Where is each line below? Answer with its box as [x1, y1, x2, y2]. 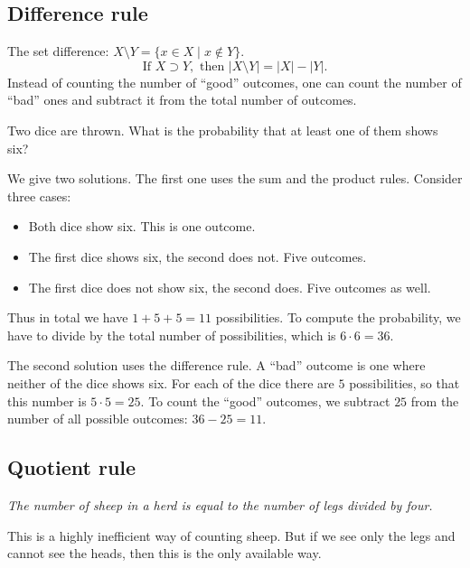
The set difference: [7, 42, 109, 61]
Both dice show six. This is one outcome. [28, 217, 256, 236]
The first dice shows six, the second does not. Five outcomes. [28, 247, 367, 265]
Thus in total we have [7, 308, 128, 327]
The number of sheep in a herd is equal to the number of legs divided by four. [7, 495, 433, 514]
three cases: [7, 186, 71, 205]
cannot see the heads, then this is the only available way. [7, 544, 322, 563]
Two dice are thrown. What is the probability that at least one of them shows [7, 120, 438, 139]
